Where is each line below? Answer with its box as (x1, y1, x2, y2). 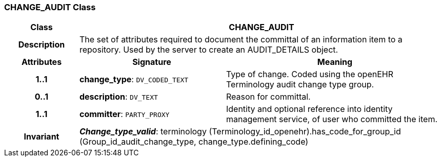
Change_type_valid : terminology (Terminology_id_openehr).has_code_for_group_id (79, 126, 401, 137)
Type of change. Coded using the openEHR (226, 69, 393, 80)
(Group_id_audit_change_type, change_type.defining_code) (79, 136, 309, 147)
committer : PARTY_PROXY (79, 109, 170, 120)
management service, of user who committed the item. (226, 114, 437, 125)
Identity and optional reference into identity (226, 104, 393, 114)
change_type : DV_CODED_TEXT (79, 74, 189, 85)
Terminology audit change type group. (226, 79, 374, 90)
